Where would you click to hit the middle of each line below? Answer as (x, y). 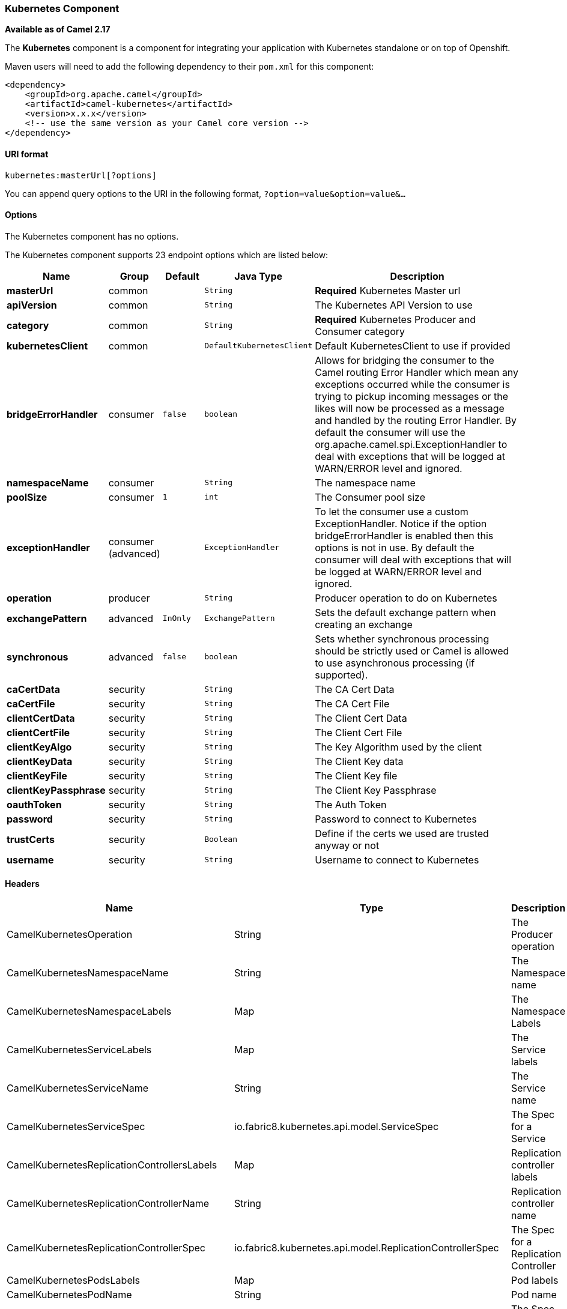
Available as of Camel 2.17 (58, 29)
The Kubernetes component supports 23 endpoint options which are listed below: (167, 255)
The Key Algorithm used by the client (398, 747)
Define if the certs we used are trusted (402, 833)
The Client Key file (356, 775)
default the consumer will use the (390, 432)
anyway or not (347, 845)
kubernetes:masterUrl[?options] (81, 175)
